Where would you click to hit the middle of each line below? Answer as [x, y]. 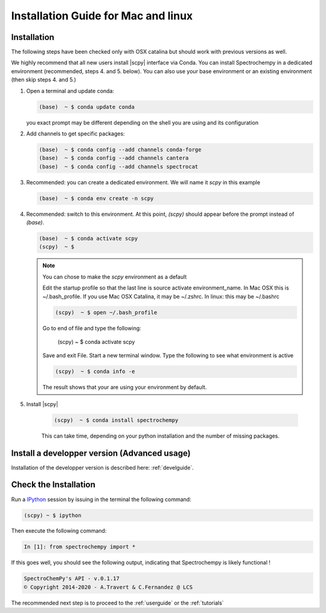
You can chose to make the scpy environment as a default [115, 277]
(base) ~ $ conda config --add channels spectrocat [119, 167]
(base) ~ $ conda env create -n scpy [96, 198]
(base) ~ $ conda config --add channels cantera [114, 158]
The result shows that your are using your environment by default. [125, 388]
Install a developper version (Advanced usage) [101, 453]
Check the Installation [53, 485]
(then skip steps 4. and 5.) [44, 80]
